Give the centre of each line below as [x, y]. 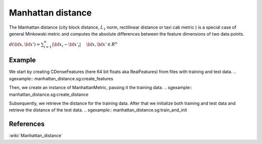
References [27, 124]
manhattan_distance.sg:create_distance [49, 94]
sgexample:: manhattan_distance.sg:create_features [61, 78]
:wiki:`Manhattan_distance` [36, 136]
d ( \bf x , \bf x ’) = [25, 45]
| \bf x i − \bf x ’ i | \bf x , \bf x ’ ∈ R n [84, 45]
